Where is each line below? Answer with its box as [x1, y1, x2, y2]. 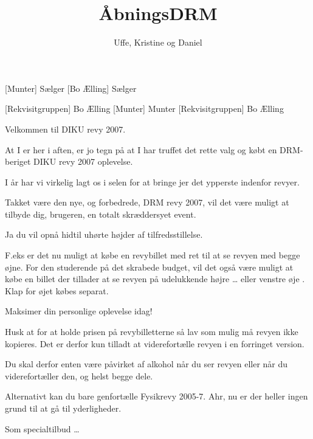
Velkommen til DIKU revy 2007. [5, 122, 126, 135]
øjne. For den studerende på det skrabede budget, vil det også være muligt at [5, 260, 294, 273]
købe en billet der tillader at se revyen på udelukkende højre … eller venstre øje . [5, 272, 305, 285]
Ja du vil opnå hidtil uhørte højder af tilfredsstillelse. [5, 228, 203, 241]
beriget [5, 155, 31, 168]
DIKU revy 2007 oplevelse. [33, 155, 133, 168]
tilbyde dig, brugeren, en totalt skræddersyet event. [5, 207, 196, 220]
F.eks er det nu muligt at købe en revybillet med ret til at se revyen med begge [5, 249, 300, 261]
